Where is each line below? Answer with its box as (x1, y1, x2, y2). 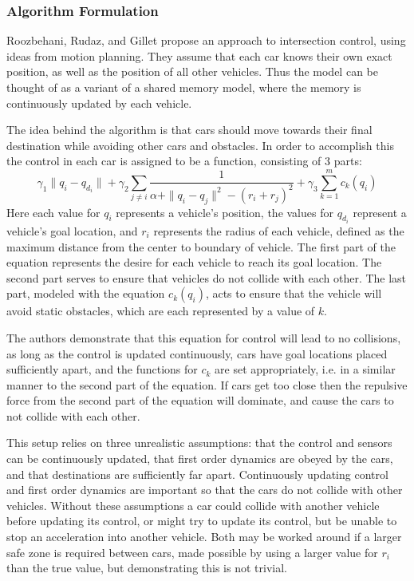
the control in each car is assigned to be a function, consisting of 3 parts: (6, 152, 362, 169)
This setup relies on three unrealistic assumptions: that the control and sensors (6, 434, 392, 451)
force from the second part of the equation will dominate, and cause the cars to (6, 392, 394, 409)
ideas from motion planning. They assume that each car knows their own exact (6, 47, 392, 64)
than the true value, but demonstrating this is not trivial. (6, 559, 287, 576)
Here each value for (6, 204, 101, 220)
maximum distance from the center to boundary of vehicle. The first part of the (6, 238, 396, 255)
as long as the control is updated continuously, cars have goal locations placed (6, 345, 388, 362)
